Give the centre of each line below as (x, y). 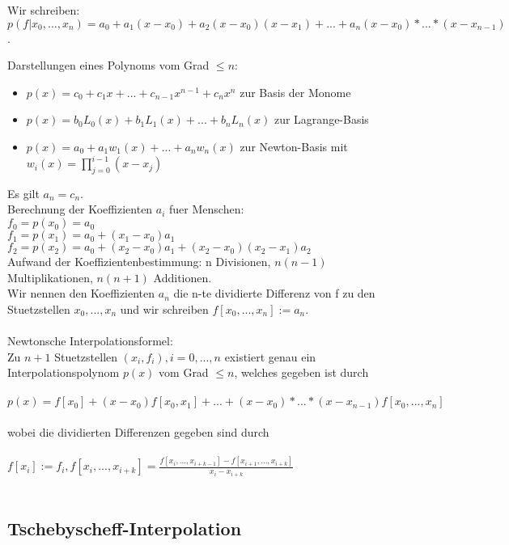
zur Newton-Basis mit (294, 146)
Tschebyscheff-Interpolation (125, 528)
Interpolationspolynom (64, 372)
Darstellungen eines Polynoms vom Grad (108, 65)
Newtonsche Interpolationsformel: (90, 341)
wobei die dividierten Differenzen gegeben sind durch (138, 431)
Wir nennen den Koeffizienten (81, 293)
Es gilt (23, 193)
